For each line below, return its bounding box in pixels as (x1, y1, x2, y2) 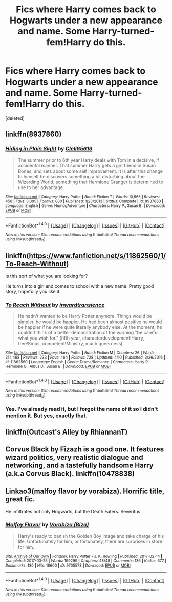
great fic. (5, 495, 35, 503)
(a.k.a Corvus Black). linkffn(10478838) (5, 469, 135, 478)
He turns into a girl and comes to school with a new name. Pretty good (5, 283, 154, 289)
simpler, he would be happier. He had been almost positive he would (17, 318, 162, 325)
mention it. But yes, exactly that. (5, 412, 88, 419)
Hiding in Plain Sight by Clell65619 (5, 145, 93, 153)
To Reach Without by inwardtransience (5, 302, 105, 309)
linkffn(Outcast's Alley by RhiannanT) (5, 428, 128, 437)
